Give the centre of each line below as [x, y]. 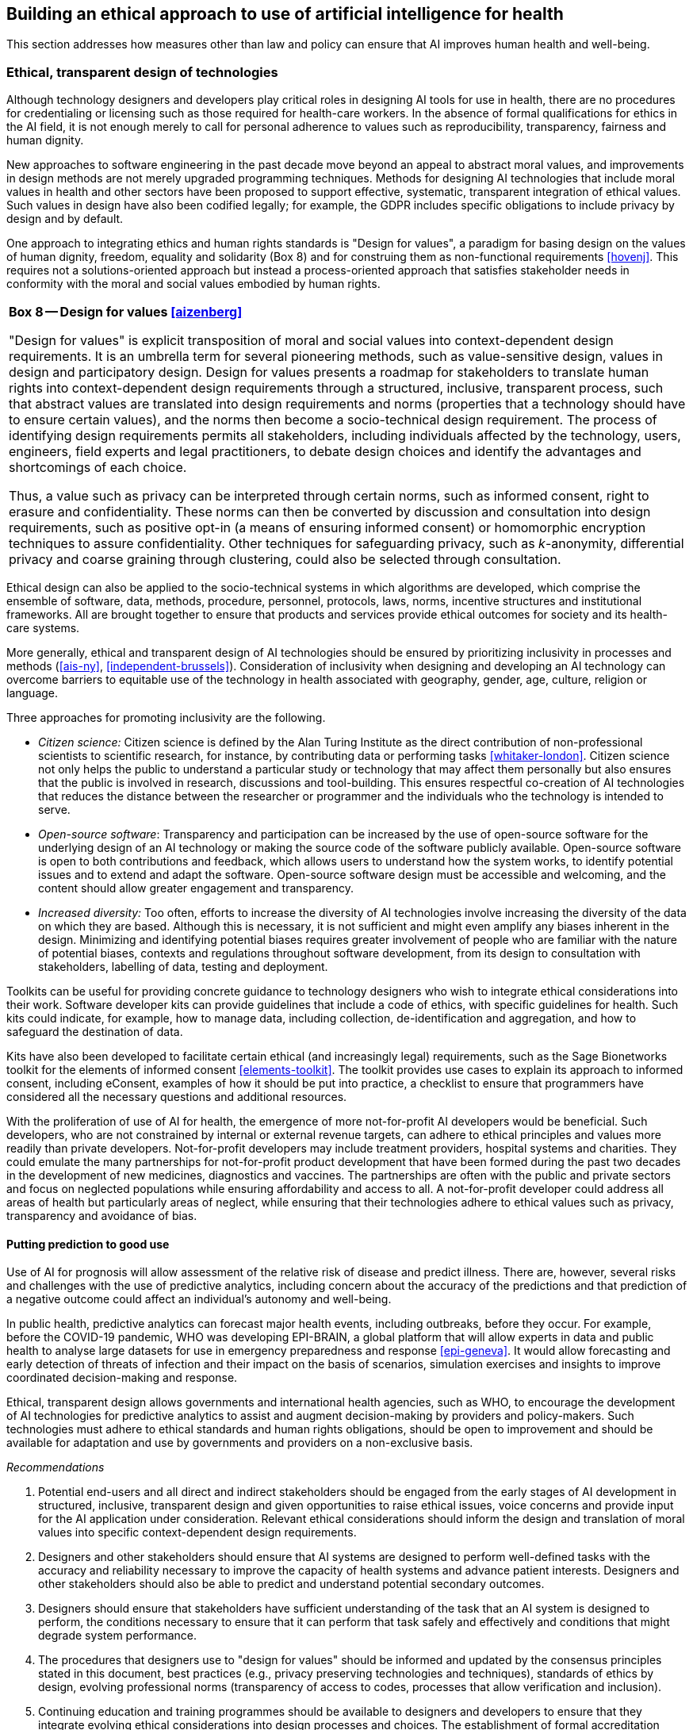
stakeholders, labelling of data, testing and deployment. [183, 967]
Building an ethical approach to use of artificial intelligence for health [285, 14]
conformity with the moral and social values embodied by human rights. [193, 284]
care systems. [43, 628]
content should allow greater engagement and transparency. [196, 888]
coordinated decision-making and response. [122, 1378]
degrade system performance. [118, 1636]
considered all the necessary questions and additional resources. [177, 1097]
